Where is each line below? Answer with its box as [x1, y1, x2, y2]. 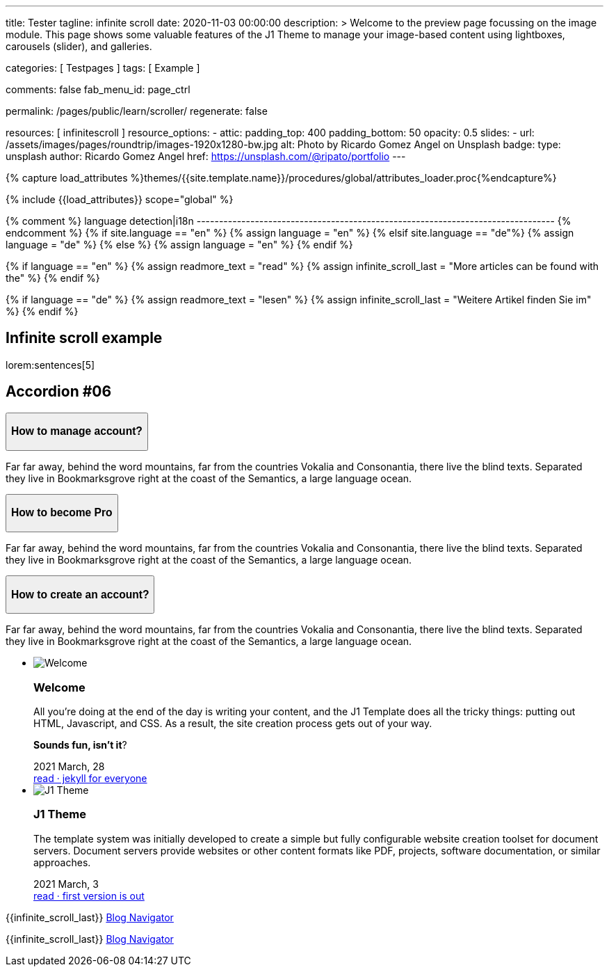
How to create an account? [11, 588, 149, 600]
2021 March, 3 [33, 877, 99, 890]
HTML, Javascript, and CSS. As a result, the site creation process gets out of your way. [33, 717, 432, 729]
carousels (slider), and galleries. [6, 40, 152, 52]
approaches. [33, 856, 91, 868]
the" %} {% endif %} [6, 272, 100, 284]
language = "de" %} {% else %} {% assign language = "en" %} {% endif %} [6, 239, 353, 250]
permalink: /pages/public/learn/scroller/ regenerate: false [6, 105, 268, 117]
